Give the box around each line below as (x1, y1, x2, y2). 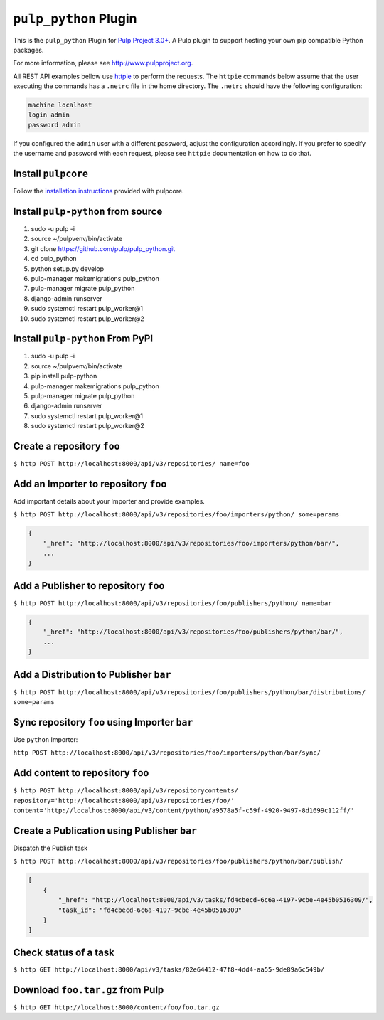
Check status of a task (13, 946, 115, 958)
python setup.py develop (31, 264, 105, 273)
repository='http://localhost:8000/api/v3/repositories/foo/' (13, 797, 235, 804)
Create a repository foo (13, 440, 120, 452)
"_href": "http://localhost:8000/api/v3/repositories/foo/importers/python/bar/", (43, 539, 340, 547)
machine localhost (28, 101, 92, 110)
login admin (28, 111, 70, 119)
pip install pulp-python (31, 372, 97, 381)
